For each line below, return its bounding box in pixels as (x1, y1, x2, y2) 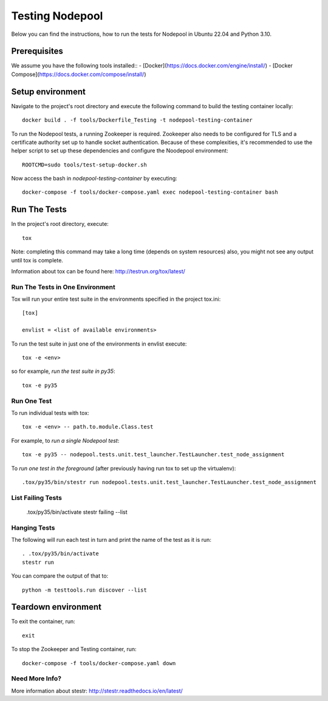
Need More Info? (11, 674, 62, 683)
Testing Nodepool (11, 9, 103, 22)
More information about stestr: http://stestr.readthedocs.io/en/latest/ (11, 687, 183, 694)
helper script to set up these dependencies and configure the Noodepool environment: (11, 147, 228, 154)
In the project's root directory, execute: (11, 221, 109, 228)
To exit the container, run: (11, 618, 75, 625)
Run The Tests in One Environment (11, 282, 115, 291)
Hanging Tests (11, 523, 55, 532)
